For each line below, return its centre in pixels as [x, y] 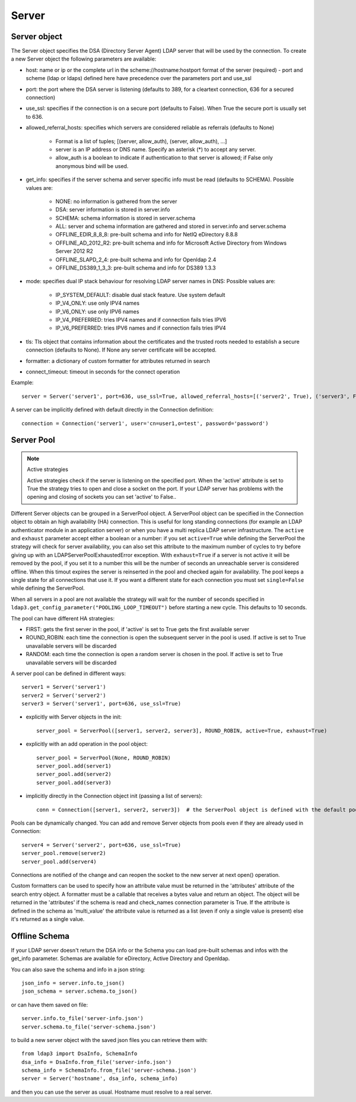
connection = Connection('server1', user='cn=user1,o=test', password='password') [145, 423]
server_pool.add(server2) [74, 774]
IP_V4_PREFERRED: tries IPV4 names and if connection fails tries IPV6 [141, 320]
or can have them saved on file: [50, 1005]
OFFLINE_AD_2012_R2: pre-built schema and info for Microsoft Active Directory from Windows [171, 243]
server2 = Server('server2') [64, 695]
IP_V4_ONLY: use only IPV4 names [97, 303]
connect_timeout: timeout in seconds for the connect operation [103, 372]
